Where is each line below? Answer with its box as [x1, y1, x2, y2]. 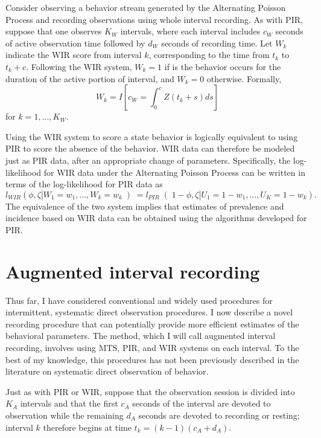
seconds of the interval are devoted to [132, 397, 271, 410]
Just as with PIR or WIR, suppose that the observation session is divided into [5, 385, 295, 398]
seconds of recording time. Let [161, 36, 273, 49]
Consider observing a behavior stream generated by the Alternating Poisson [5, 1, 286, 13]
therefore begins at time [43, 420, 132, 433]
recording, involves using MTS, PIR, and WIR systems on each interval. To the [5, 341, 299, 353]
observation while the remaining [5, 408, 124, 421]
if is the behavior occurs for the [164, 60, 281, 72]
